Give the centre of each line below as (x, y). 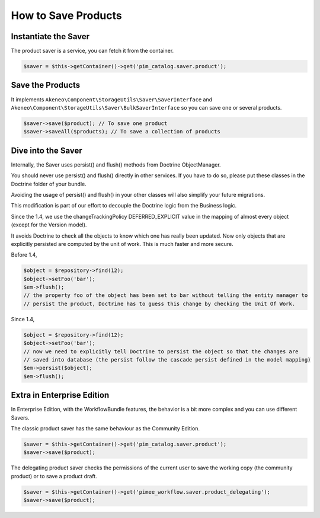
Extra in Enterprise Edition (60, 395)
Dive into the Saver (47, 150)
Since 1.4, (23, 319)
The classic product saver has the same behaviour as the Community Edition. (105, 429)
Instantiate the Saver (50, 36)
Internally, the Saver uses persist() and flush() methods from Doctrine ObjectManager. (116, 164)
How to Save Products (66, 15)
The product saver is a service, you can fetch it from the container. (92, 51)
